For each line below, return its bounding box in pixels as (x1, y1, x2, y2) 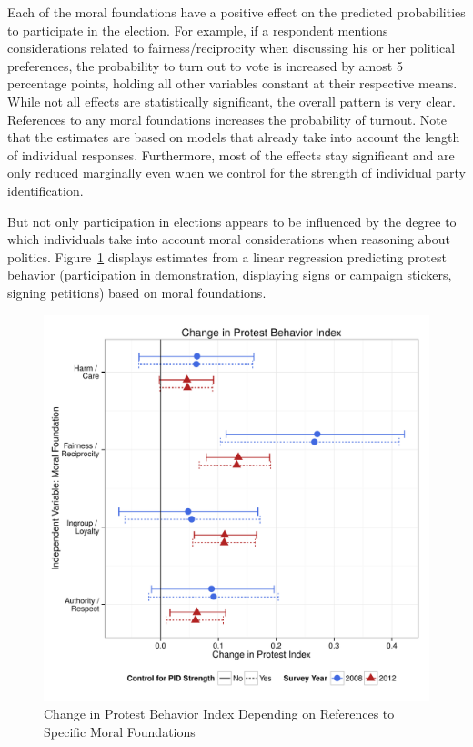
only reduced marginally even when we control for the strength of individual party (7, 163, 466, 182)
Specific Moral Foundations (44, 721, 196, 741)
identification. (7, 180, 84, 200)
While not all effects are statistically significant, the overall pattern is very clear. (7, 91, 456, 110)
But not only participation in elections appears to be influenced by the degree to (7, 211, 457, 230)
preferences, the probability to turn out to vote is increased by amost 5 (7, 56, 403, 75)
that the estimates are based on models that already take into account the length (7, 128, 460, 147)
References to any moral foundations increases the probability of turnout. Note (7, 109, 447, 128)
